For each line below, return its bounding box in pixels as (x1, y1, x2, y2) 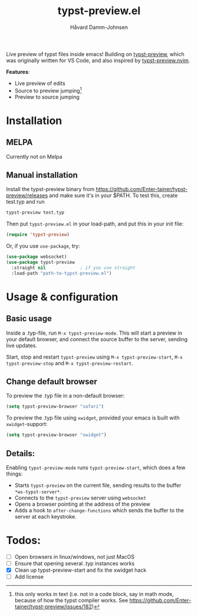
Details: (6, 448, 35, 458)
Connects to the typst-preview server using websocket (14, 494, 146, 502)
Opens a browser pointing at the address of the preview (14, 500, 150, 508)
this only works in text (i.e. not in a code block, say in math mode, (14, 591, 174, 598)
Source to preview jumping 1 (14, 86, 82, 94)
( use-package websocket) (6, 254, 67, 260)
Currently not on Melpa (6, 153, 62, 160)
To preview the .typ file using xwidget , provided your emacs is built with (6, 414, 180, 421)
